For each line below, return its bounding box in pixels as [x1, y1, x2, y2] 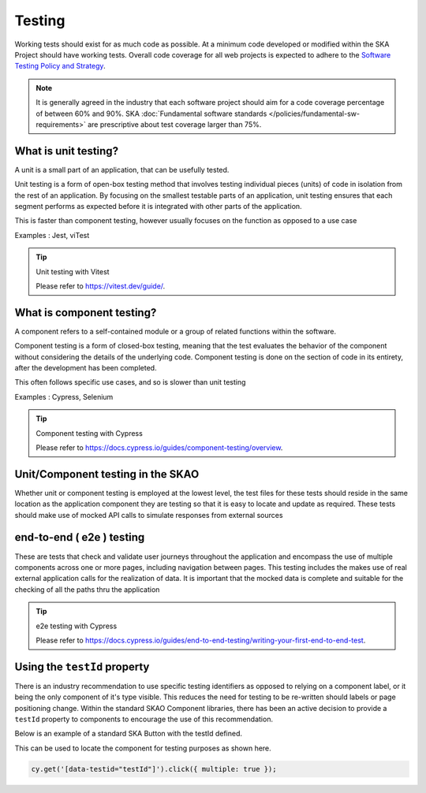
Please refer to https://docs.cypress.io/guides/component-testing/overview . [35, 442, 283, 452]
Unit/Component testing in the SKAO [14, 467, 200, 481]
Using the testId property [14, 660, 150, 673]
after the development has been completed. [14, 363, 157, 372]
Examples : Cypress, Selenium [14, 392, 114, 401]
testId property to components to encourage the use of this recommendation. [14, 714, 274, 724]
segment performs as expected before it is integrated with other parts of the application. [14, 201, 303, 210]
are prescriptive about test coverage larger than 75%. [87, 119, 262, 129]
